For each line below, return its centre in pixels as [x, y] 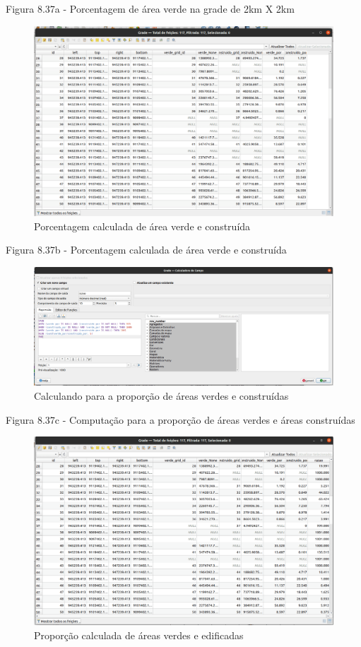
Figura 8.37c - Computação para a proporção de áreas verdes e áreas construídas [180, 419]
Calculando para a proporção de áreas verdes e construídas [161, 396]
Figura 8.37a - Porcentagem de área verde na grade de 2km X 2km [150, 8]
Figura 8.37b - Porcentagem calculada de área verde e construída [146, 250]
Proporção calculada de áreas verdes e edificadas [139, 635]
